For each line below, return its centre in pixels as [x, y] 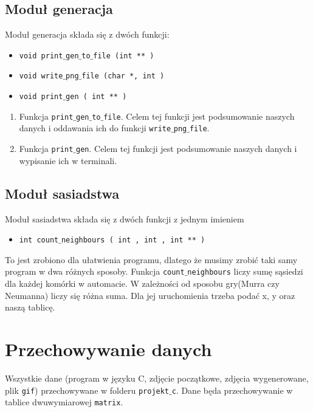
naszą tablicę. [30, 307]
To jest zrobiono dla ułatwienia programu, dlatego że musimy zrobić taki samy [151, 259]
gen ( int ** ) [96, 97]
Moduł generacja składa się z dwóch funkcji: [87, 34]
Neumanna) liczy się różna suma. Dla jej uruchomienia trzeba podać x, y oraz [150, 295]
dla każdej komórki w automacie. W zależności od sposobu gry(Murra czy [142, 283]
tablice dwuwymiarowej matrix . [64, 402]
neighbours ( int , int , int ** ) [133, 240]
